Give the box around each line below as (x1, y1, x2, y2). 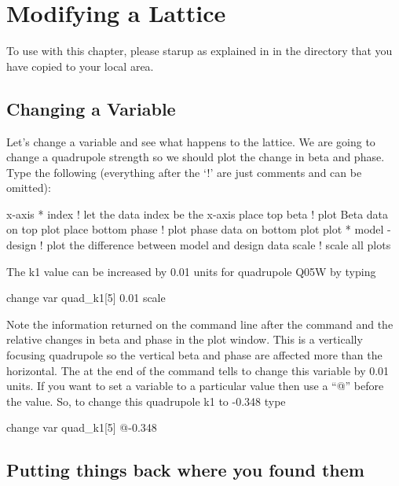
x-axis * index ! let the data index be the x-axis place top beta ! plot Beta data (6, 205, 389, 222)
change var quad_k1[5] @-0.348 (6, 419, 157, 436)
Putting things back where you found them (6, 458, 364, 482)
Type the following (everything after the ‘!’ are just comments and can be (6, 164, 362, 180)
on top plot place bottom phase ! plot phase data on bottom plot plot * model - (6, 221, 391, 237)
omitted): (6, 179, 51, 196)
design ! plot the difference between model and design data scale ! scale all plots (6, 237, 391, 253)
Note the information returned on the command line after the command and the (6, 315, 394, 332)
